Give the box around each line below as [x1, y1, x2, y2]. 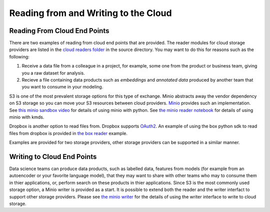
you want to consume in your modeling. [21, 84, 103, 90]
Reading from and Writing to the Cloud [9, 7, 172, 18]
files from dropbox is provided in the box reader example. [9, 130, 127, 136]
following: [9, 53, 29, 59]
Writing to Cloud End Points [9, 152, 97, 161]
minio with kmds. [9, 114, 44, 120]
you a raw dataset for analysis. [21, 70, 85, 76]
